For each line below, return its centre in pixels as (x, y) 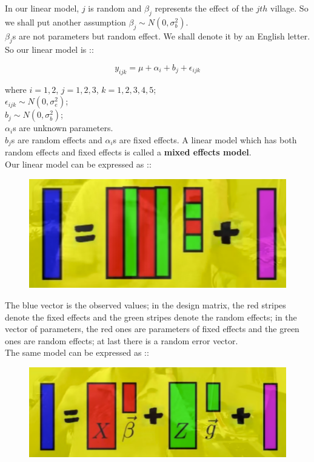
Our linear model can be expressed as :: (78, 164)
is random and (115, 8)
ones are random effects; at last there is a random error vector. (122, 340)
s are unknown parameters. (63, 128)
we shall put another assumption (65, 22)
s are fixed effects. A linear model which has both (205, 139)
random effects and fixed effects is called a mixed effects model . (128, 152)
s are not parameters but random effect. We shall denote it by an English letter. (161, 36)
